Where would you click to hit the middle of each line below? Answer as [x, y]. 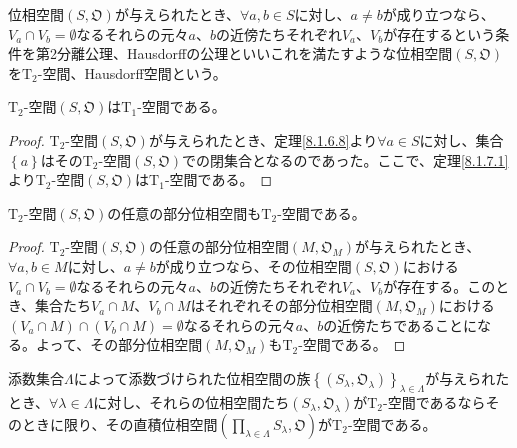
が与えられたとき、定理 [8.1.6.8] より [263, 139]
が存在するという [439, 33]
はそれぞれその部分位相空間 [281, 305]
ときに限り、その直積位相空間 [119, 423]
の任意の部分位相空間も [184, 212]
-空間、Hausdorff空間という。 [132, 72]
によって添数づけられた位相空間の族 [192, 377]
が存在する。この [439, 285]
